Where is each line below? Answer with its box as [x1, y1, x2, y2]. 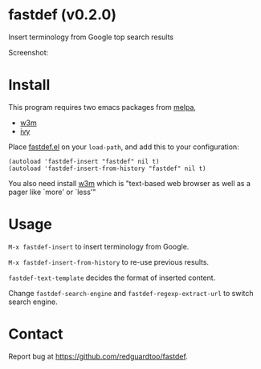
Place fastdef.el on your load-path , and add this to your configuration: [8, 142, 239, 152]
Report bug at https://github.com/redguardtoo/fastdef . [8, 351, 189, 361]
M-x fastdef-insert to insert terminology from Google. [8, 241, 190, 251]
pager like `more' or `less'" [8, 187, 96, 197]
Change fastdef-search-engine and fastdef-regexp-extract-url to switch [8, 288, 255, 298]
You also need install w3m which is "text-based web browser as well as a [8, 178, 251, 188]
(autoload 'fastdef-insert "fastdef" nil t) [8, 157, 160, 165]
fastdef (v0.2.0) [8, 6, 116, 24]
